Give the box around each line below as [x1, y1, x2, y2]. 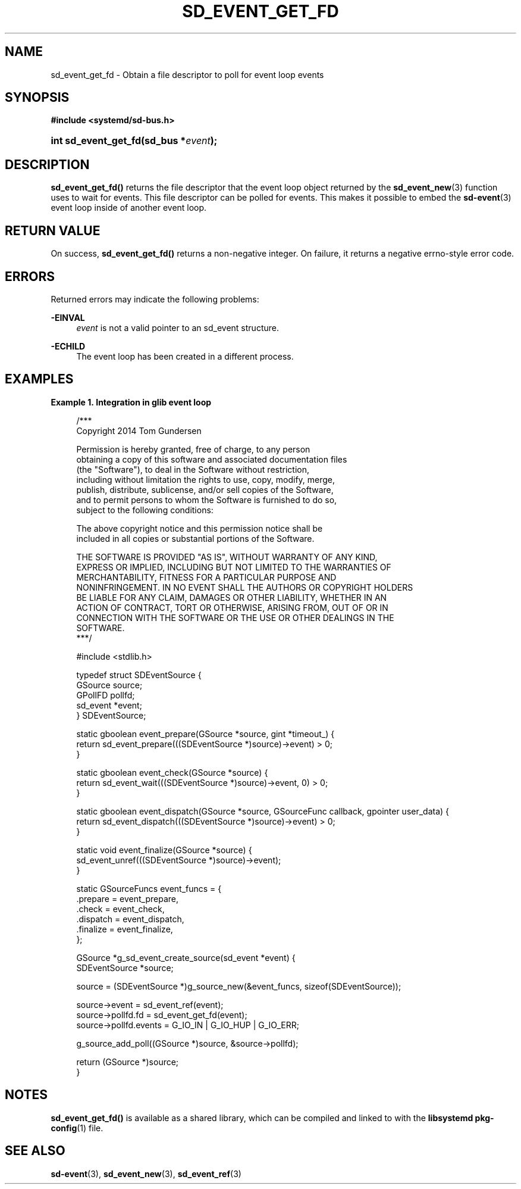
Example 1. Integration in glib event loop [51, 397, 212, 407]
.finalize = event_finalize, [76, 923, 173, 934]
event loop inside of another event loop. [51, 202, 207, 213]
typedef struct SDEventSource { [76, 669, 202, 680]
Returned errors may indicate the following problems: [51, 294, 259, 304]
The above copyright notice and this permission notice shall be [76, 523, 323, 533]
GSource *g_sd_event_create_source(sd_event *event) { [76, 952, 296, 963]
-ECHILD [51, 341, 86, 351]
